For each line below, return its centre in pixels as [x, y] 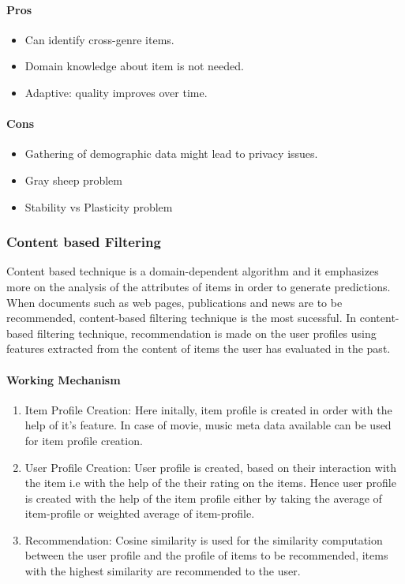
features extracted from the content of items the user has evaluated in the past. [199, 348]
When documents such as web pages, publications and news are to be [174, 302]
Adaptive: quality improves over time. [116, 92]
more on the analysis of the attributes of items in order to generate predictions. [199, 286]
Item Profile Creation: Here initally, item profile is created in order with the [208, 409]
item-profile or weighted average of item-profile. [140, 513]
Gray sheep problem [73, 180]
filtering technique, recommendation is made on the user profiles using [206, 333]
